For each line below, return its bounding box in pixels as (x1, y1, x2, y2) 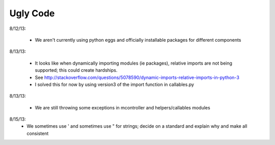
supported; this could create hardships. (35, 67, 118, 73)
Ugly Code (9, 8, 55, 19)
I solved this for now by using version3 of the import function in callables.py (35, 81, 195, 88)
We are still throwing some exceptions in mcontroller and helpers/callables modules (35, 104, 211, 110)
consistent (26, 130, 49, 136)
